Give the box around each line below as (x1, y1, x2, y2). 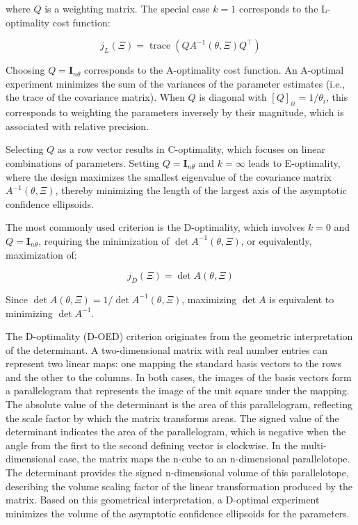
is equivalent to (269, 291, 334, 306)
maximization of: (6, 247, 77, 261)
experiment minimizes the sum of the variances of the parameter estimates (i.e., (6, 76, 345, 90)
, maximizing (181, 291, 237, 306)
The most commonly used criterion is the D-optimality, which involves (6, 220, 305, 234)
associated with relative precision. (6, 118, 149, 133)
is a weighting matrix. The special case (44, 1, 210, 15)
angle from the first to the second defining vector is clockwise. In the (6, 437, 298, 452)
